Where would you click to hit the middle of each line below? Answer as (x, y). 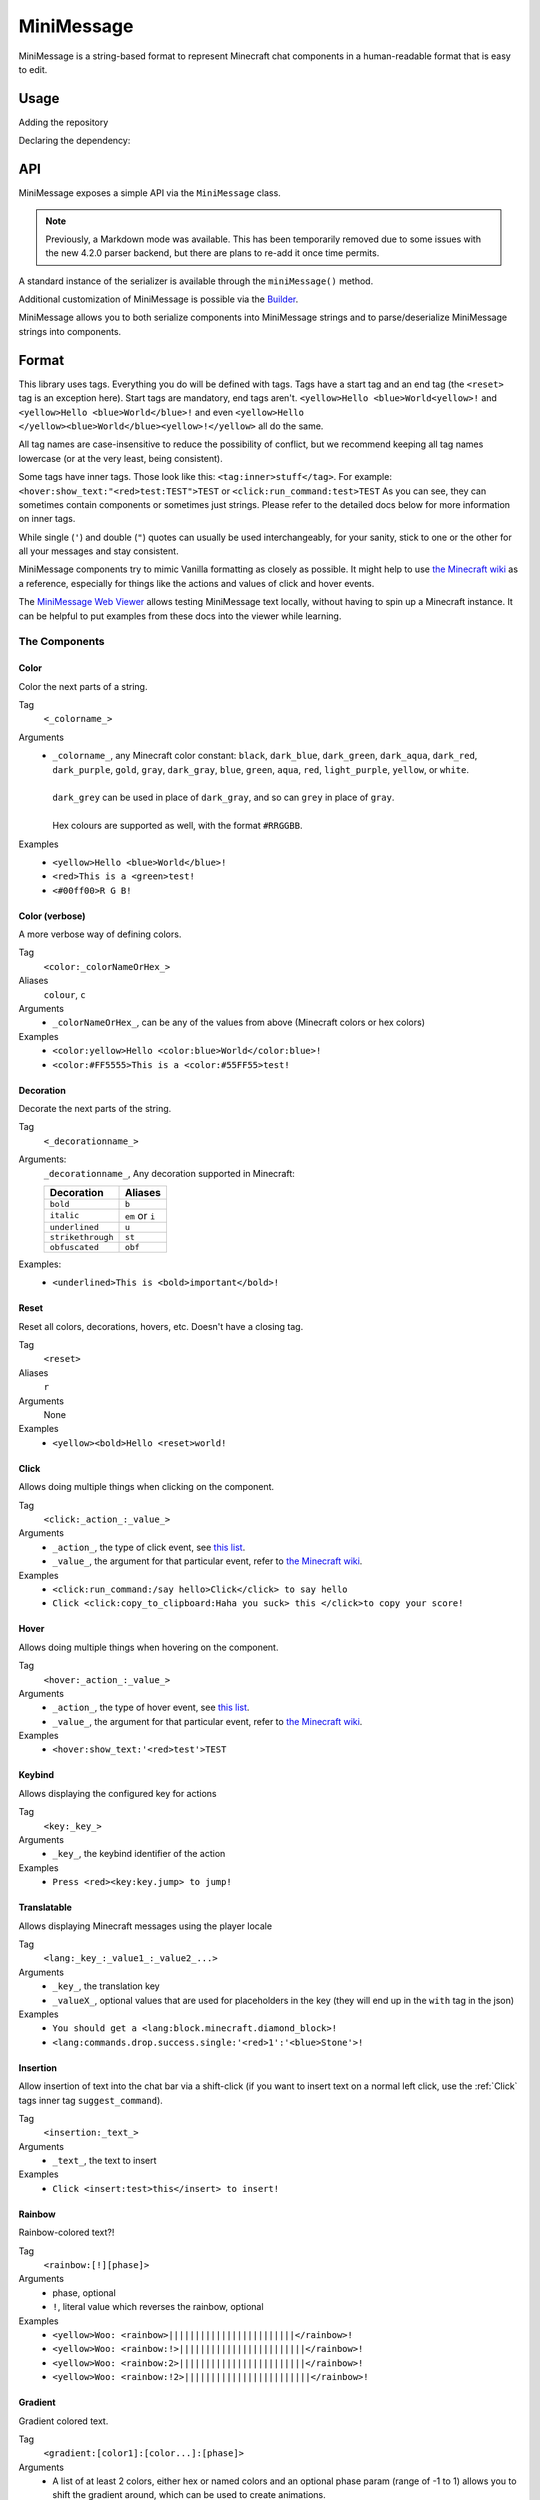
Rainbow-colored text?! (66, 2232)
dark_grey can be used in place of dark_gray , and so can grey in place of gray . (223, 797)
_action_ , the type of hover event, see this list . (151, 1707)
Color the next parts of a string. (83, 686)
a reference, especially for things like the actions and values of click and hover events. (196, 583)
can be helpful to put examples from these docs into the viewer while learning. (180, 616)
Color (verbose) (52, 916)
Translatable (45, 1907)
